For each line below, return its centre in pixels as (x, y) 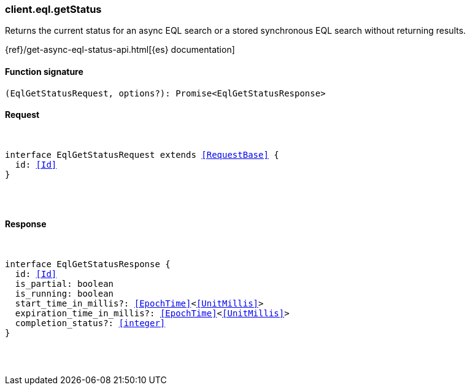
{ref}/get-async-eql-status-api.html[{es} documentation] (120, 50)
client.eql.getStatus (53, 9)
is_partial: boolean (64, 284)
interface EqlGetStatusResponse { (88, 264)
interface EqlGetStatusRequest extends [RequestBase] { (142, 154)
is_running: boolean (64, 294)
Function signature (44, 71)
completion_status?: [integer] (90, 323)
